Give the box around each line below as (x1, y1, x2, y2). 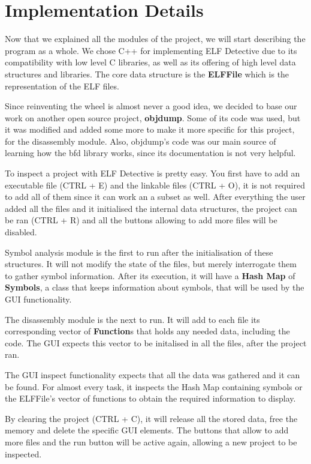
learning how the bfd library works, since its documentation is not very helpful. (5, 146, 296, 159)
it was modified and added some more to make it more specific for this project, (5, 123, 295, 136)
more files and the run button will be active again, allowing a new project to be (5, 435, 297, 448)
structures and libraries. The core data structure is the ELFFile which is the (5, 67, 289, 80)
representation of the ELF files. (5, 79, 119, 92)
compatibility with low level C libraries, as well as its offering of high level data (5, 56, 296, 68)
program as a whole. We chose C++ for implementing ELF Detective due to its (5, 44, 297, 56)
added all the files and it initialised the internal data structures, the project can (5, 202, 297, 214)
